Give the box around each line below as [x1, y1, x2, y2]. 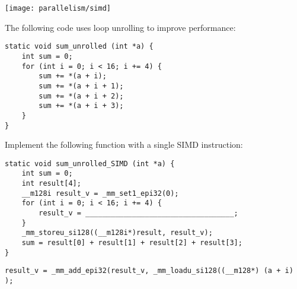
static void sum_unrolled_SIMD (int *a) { [5, 159, 175, 168]
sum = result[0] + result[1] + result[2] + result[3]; [21, 239, 242, 247]
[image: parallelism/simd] [5, 4, 111, 12]
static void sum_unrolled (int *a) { [5, 42, 154, 51]
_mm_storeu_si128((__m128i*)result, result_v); [21, 228, 213, 237]
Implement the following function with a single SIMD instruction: [5, 138, 243, 151]
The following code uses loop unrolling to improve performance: [5, 21, 236, 33]
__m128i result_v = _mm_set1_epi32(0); [21, 189, 179, 198]
